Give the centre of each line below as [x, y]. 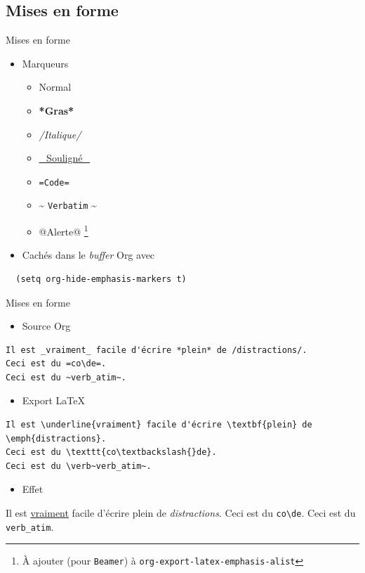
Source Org [46, 326]
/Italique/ [60, 134]
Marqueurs [45, 63]
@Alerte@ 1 [64, 230]
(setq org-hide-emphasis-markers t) [101, 279]
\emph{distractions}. [56, 438]
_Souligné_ [64, 158]
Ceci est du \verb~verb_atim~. [79, 466]
